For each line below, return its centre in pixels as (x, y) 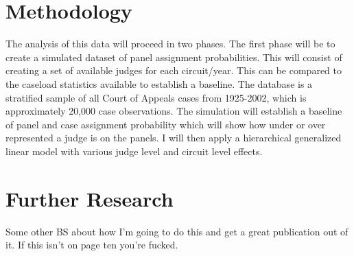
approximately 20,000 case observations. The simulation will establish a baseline (174, 111)
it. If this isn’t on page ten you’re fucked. (92, 245)
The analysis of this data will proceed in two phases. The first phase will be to (170, 44)
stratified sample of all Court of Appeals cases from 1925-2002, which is (156, 97)
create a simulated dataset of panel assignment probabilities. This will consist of (174, 57)
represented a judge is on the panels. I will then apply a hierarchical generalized (174, 138)
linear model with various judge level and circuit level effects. (134, 151)
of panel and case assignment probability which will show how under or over (166, 124)
